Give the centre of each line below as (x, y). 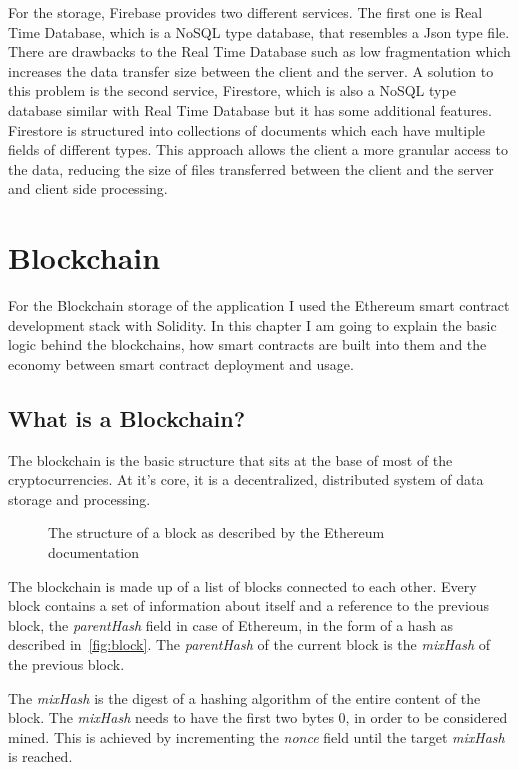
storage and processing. (79, 498)
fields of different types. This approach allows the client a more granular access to (258, 149)
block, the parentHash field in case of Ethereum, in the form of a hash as (231, 624)
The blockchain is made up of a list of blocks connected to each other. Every (242, 585)
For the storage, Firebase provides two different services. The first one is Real (245, 12)
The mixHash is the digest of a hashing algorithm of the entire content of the (244, 697)
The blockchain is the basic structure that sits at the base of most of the (230, 459)
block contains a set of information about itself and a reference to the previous (249, 605)
